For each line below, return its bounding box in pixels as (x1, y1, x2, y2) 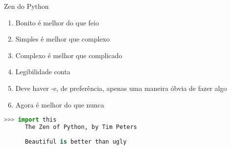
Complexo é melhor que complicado (15, 50, 122, 60)
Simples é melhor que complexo (15, 34, 110, 44)
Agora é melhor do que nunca (15, 99, 104, 109)
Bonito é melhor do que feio (15, 17, 99, 27)
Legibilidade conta (15, 66, 70, 77)
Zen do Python (4, 1, 49, 11)
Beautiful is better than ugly (24, 138, 127, 145)
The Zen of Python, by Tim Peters (24, 124, 138, 131)
